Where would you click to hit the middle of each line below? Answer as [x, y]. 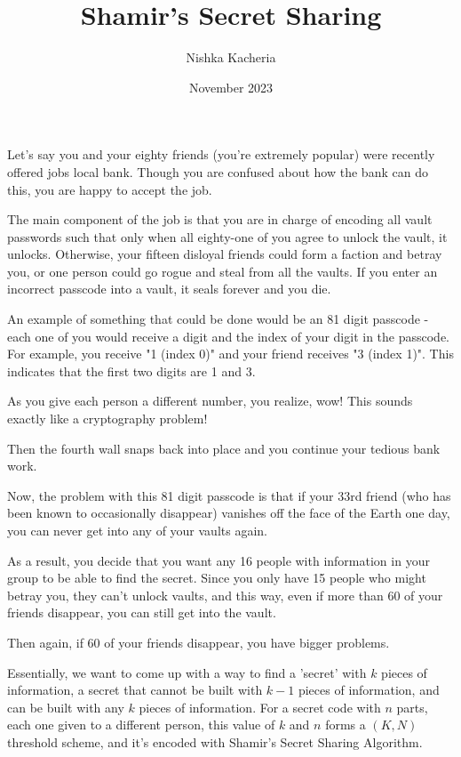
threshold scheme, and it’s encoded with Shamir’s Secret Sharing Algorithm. [215, 741]
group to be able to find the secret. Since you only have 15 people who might [217, 578]
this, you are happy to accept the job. [110, 189]
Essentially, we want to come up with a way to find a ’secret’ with [187, 672]
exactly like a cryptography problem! [107, 419]
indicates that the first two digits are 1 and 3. [131, 370]
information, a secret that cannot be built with [135, 690]
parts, [412, 707]
